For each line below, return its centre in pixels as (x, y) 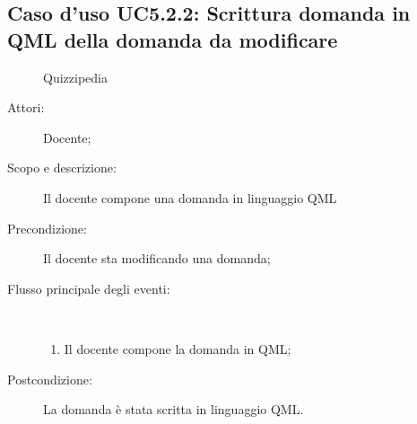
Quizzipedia (75, 77)
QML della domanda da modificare (173, 39)
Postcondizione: (50, 379)
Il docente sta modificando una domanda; (157, 258)
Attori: (26, 107)
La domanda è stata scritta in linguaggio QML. (174, 409)
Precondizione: (47, 228)
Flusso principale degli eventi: (89, 288)
